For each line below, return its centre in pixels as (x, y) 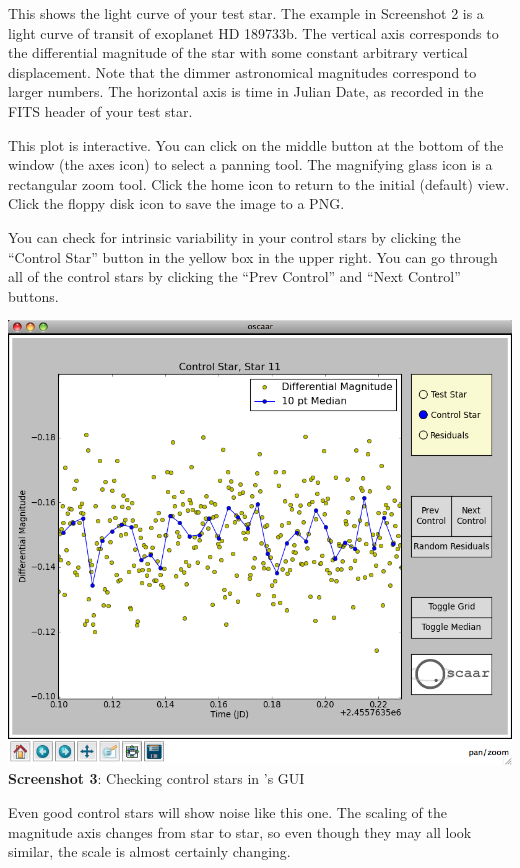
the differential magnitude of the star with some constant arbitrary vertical (238, 52)
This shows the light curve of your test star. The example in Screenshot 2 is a (246, 13)
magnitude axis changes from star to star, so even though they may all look (240, 831)
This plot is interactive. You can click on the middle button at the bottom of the (256, 144)
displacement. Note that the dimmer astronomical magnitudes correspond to (242, 71)
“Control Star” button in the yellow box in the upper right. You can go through (253, 256)
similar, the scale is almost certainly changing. (149, 851)
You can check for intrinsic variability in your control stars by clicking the (234, 236)
